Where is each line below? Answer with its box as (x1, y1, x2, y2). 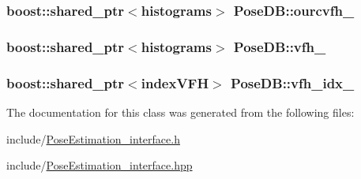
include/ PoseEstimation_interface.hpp (6, 157, 193, 173)
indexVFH (141, 73, 209, 92)
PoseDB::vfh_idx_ (231, 73, 355, 92)
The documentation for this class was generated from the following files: (6, 103, 355, 120)
